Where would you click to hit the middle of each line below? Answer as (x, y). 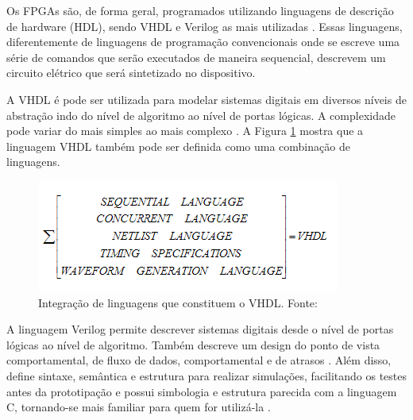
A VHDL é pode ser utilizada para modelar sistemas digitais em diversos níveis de (206, 99)
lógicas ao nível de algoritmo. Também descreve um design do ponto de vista (193, 344)
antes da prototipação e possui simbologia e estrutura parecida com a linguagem (202, 391)
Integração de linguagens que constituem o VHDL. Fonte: (178, 302)
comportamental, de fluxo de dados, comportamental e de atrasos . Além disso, (199, 360)
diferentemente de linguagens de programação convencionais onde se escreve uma (203, 42)
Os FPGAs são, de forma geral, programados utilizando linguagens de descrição (200, 10)
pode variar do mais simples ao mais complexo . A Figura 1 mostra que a (185, 131)
